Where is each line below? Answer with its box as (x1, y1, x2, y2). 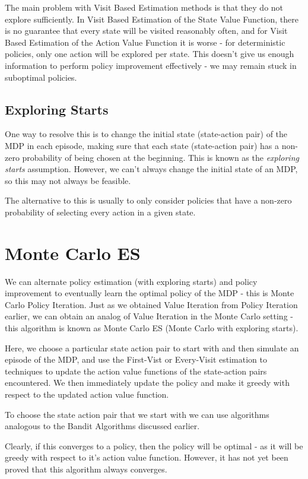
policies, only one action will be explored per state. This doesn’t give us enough (5, 47, 294, 60)
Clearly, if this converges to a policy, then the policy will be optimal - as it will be (5, 439, 303, 452)
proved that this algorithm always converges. (5, 462, 167, 475)
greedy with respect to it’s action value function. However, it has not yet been (5, 451, 288, 464)
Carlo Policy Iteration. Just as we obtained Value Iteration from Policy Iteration (5, 298, 298, 310)
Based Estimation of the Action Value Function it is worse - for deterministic (5, 36, 285, 48)
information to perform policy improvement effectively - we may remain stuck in (5, 59, 297, 71)
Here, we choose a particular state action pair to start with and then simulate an (5, 341, 299, 354)
